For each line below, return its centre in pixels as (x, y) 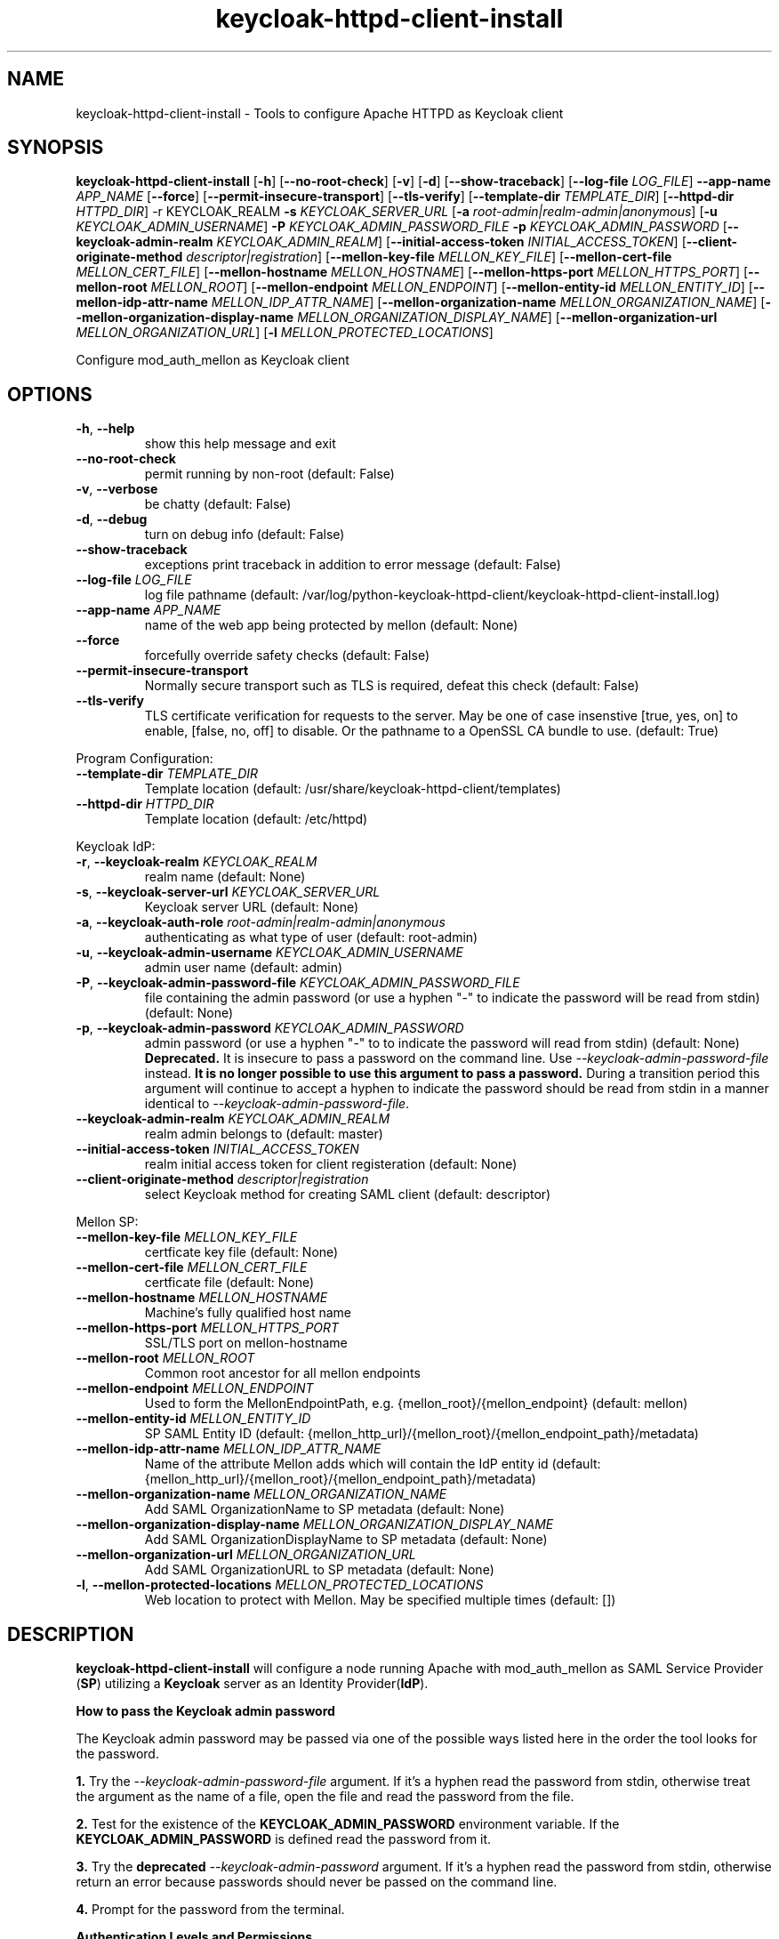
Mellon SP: (107, 1222)
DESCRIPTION (71, 1634)
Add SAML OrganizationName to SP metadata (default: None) (325, 1509)
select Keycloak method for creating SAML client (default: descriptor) (348, 1195)
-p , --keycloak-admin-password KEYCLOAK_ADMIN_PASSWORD (270, 1028)
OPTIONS (50, 394)
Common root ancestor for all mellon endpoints (282, 1373)
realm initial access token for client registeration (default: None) (331, 1164)
